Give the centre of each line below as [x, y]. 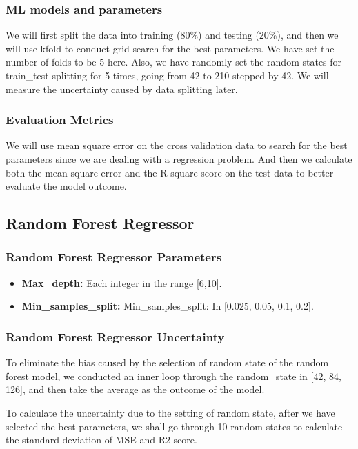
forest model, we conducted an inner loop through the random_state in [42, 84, [173, 376]
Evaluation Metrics [60, 120]
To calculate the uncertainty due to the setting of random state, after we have [170, 412]
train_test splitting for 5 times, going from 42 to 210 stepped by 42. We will [167, 75]
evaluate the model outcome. [66, 186]
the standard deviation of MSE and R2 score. [101, 440]
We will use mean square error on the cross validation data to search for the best [177, 145]
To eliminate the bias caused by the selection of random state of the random [167, 362]
